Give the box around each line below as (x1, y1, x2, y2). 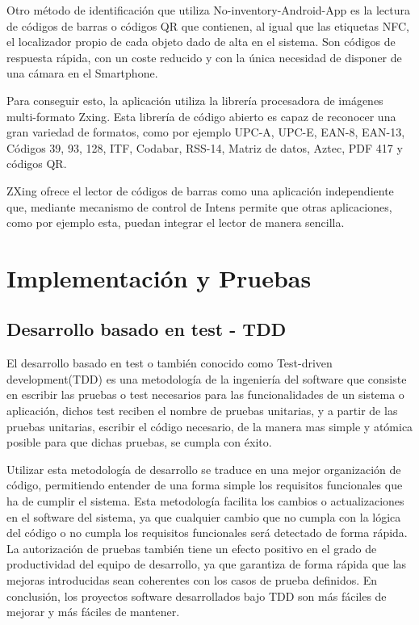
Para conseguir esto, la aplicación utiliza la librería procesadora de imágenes (6, 91, 383, 108)
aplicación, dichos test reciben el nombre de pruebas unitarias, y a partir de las (6, 402, 398, 419)
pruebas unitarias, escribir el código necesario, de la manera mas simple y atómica (6, 417, 413, 434)
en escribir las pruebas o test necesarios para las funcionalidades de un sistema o (6, 386, 404, 403)
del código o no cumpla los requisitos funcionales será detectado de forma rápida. (6, 524, 408, 541)
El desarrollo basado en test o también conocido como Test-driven (6, 354, 333, 371)
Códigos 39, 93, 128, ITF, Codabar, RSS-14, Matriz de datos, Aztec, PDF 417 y (6, 139, 403, 156)
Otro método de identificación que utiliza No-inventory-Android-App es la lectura (6, 2, 410, 18)
